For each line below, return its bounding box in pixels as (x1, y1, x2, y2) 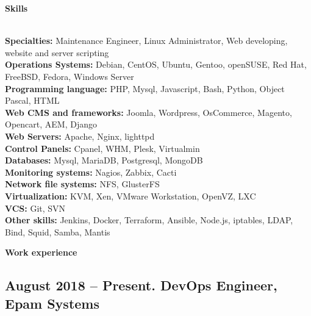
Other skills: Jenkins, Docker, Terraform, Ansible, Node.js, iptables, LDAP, (5, 214, 293, 226)
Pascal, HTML (5, 94, 60, 107)
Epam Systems (5, 293, 100, 312)
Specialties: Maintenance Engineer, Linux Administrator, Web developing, (5, 34, 288, 47)
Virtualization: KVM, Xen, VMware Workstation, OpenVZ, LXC (5, 189, 256, 202)
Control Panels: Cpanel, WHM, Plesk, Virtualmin (5, 142, 200, 154)
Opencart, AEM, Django (5, 118, 97, 131)
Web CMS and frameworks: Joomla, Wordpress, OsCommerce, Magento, (5, 106, 292, 118)
